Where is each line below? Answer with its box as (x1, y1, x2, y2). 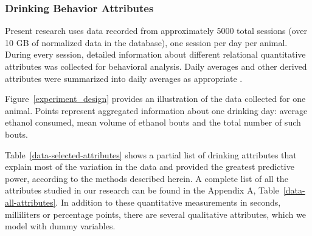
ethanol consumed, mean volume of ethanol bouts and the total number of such (5, 116, 301, 129)
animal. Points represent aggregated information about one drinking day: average (5, 104, 308, 116)
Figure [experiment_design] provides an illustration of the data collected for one (5, 92, 306, 105)
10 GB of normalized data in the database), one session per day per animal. (5, 36, 288, 49)
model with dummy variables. (5, 220, 116, 232)
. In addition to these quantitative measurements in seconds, (55, 195, 281, 208)
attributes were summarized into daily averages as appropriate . (5, 72, 243, 84)
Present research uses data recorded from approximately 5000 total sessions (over (5, 24, 307, 37)
